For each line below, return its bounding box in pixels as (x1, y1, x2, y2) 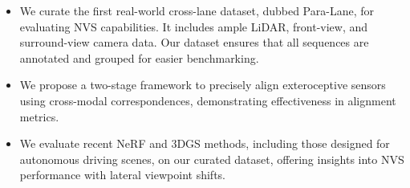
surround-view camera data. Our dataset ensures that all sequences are (19, 34, 369, 51)
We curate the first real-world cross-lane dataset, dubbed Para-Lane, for (19, 2, 374, 18)
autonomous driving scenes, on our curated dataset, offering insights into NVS (19, 150, 404, 167)
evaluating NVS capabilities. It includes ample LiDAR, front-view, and (19, 18, 368, 35)
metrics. (19, 108, 59, 125)
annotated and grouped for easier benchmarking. (19, 49, 259, 66)
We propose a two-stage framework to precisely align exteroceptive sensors (19, 76, 386, 93)
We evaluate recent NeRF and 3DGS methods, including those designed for (19, 135, 390, 152)
